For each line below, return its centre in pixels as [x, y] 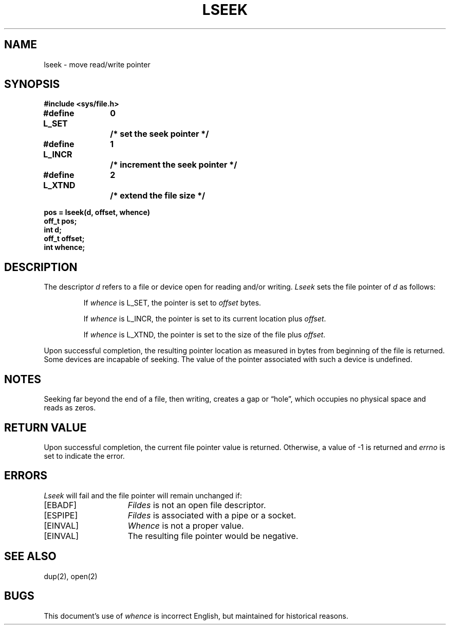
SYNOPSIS [32, 84]
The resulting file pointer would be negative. [213, 536]
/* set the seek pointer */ [160, 134]
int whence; [64, 247]
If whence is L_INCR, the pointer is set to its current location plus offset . [205, 319]
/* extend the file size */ [158, 196]
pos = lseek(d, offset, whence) [97, 212]
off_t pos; [60, 221]
